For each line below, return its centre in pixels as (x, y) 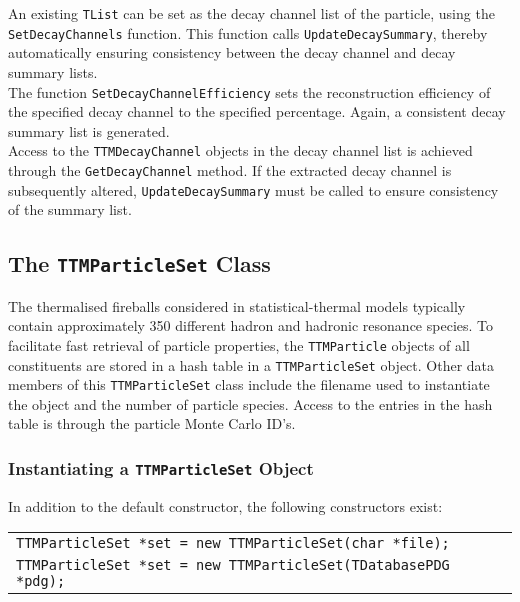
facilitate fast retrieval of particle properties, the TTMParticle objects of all (239, 344)
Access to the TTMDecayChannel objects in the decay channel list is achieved (240, 150)
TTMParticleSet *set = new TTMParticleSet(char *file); (233, 543)
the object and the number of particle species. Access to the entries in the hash (250, 403)
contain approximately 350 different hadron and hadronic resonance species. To (250, 325)
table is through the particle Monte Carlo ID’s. (152, 423)
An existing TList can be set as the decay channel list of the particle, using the (251, 13)
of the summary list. (70, 209)
